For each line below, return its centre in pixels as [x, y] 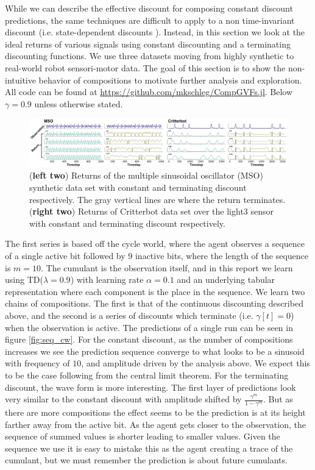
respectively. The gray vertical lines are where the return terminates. [157, 199]
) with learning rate [107, 280]
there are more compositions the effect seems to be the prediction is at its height [155, 412]
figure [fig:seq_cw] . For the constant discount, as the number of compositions [149, 339]
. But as [278, 399]
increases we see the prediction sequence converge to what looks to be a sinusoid [155, 351]
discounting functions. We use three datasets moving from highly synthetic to [150, 56]
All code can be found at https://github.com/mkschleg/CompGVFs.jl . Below [149, 92]
